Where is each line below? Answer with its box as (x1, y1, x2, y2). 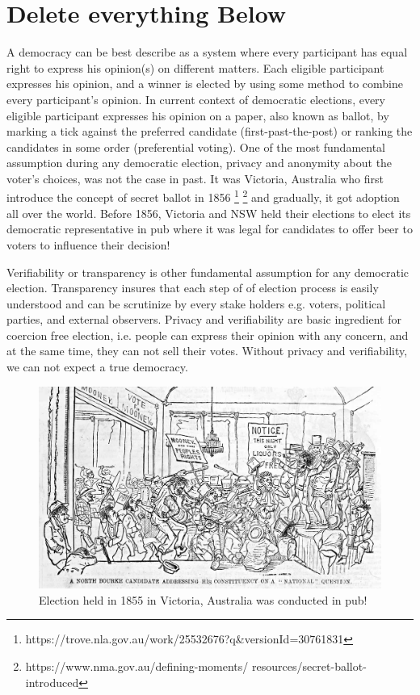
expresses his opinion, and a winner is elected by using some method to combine (6, 75, 403, 92)
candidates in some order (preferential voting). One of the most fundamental (6, 138, 386, 155)
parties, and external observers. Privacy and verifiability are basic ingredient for (6, 311, 401, 328)
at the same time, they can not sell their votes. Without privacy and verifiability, (6, 342, 408, 359)
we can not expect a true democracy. (6, 358, 188, 375)
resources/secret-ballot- (251, 657, 367, 674)
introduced (25, 673, 79, 690)
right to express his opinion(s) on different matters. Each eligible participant (6, 59, 384, 76)
